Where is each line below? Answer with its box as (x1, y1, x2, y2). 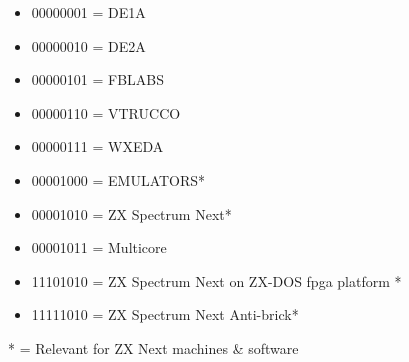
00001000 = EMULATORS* (31, 169, 206, 190)
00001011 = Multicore (31, 237, 167, 258)
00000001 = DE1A (31, 2, 146, 22)
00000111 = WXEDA (31, 136, 164, 157)
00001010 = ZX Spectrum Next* (31, 203, 232, 224)
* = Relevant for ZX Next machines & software (8, 337, 299, 358)
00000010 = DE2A (31, 35, 146, 56)
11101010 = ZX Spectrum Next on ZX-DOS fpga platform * (31, 270, 402, 291)
